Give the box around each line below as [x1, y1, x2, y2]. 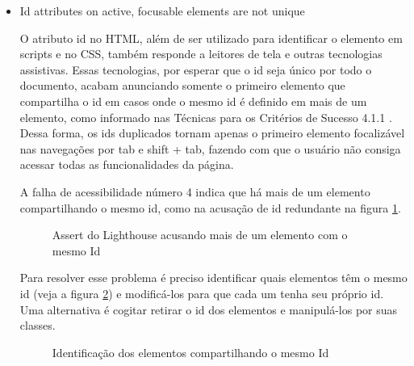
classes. [19, 317, 56, 334]
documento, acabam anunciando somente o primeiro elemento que [19, 77, 345, 94]
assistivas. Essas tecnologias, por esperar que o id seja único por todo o [19, 61, 372, 78]
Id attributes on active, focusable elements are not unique [19, 2, 305, 19]
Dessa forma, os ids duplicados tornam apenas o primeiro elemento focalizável [19, 124, 405, 141]
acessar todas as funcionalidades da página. [19, 156, 234, 173]
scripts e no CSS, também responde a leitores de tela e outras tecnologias [19, 45, 383, 62]
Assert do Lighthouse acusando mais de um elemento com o [52, 226, 348, 243]
